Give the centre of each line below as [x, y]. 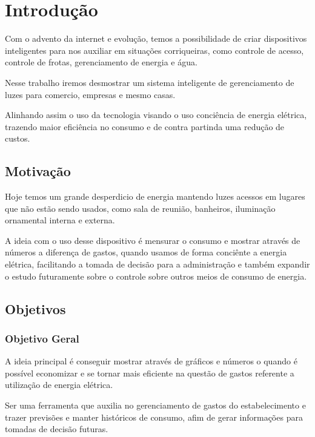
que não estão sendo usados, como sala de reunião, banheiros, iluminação [140, 208]
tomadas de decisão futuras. [57, 429]
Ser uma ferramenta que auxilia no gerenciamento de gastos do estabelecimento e [155, 405]
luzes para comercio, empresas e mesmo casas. [90, 94]
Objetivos [35, 308]
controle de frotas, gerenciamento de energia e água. [101, 62]
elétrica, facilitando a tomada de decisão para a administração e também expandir [157, 264]
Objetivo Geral [42, 338]
